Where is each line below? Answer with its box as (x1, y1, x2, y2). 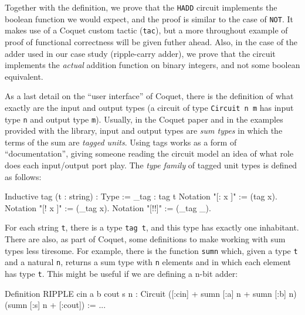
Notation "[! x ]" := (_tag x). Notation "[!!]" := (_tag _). (5, 201, 211, 214)
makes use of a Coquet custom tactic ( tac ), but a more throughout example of (5, 24, 288, 36)
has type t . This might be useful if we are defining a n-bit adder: (5, 267, 238, 279)
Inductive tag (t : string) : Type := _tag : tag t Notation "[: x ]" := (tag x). (5, 190, 277, 202)
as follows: (5, 170, 42, 182)
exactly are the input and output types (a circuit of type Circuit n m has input (5, 101, 294, 113)
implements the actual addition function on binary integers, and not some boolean (5, 59, 300, 71)
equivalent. (5, 70, 43, 82)
